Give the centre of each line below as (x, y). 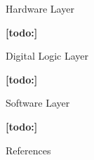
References (28, 150)
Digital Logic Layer (47, 56)
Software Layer (38, 103)
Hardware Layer (40, 8)
